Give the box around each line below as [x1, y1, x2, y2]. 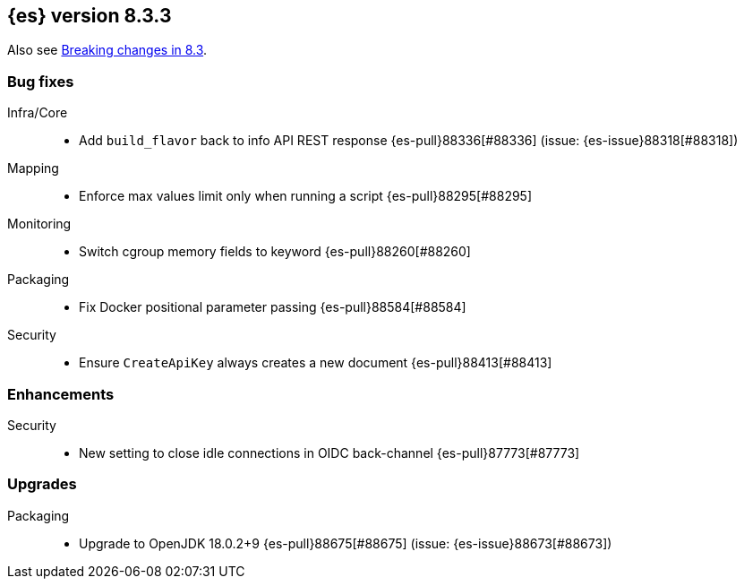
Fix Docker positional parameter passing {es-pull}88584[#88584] [79, 299, 466, 315]
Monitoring [7, 216, 72, 232]
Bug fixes [7, 72, 74, 90]
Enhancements [7, 384, 115, 403]
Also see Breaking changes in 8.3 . [7, 42, 208, 58]
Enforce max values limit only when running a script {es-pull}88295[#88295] [79, 188, 533, 204]
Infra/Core [7, 105, 68, 121]
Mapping [7, 160, 59, 177]
